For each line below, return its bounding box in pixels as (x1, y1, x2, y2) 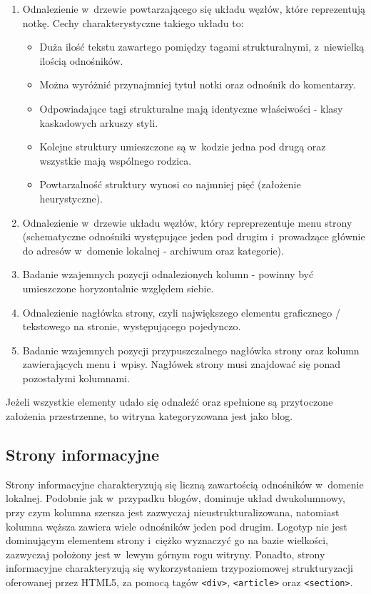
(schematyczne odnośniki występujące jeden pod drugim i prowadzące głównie (22, 229, 365, 244)
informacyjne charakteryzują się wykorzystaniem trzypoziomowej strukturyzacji (6, 560, 354, 575)
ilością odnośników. (39, 53, 123, 68)
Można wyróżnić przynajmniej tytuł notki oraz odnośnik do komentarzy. (39, 77, 356, 92)
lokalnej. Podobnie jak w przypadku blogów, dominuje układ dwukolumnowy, (6, 491, 345, 506)
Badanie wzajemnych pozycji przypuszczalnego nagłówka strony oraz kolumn (22, 342, 360, 357)
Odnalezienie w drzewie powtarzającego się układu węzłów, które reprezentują (22, 1, 365, 16)
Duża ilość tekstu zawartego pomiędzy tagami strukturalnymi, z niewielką (39, 39, 365, 54)
